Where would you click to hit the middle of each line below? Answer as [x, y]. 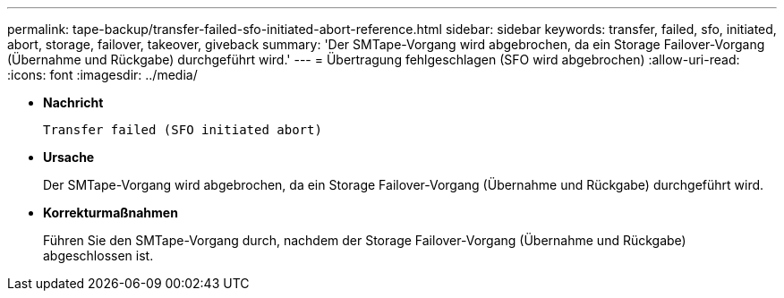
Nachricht [73, 102]
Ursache [69, 157]
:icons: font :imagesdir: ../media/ [102, 75]
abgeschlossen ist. [98, 255]
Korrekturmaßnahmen [111, 213]
